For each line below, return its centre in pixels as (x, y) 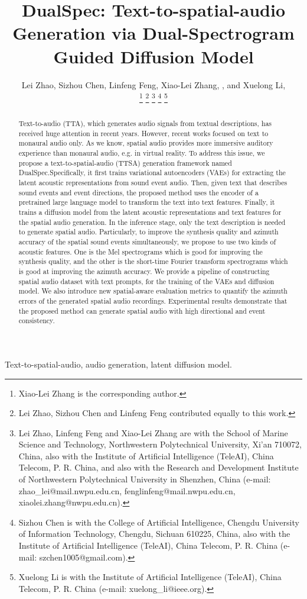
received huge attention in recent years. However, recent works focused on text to (143, 133)
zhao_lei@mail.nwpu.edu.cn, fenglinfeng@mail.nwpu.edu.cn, (127, 490)
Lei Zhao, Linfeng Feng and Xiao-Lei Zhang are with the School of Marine (153, 432)
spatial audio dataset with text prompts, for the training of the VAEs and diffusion (146, 281)
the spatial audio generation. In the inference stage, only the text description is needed (152, 222)
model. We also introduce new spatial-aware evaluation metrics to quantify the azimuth (153, 291)
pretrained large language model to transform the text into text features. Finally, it (147, 202)
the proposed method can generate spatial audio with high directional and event (142, 310)
